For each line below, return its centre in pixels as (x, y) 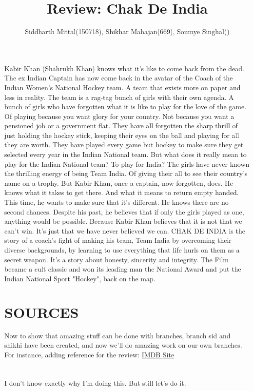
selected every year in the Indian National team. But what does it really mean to (126, 154)
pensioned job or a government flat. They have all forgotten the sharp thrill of (121, 126)
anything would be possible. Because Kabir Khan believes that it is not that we (123, 221)
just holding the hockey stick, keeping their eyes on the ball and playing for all (122, 135)
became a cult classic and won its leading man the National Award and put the (123, 269)
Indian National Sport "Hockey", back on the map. (80, 278)
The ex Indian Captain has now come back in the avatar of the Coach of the (119, 78)
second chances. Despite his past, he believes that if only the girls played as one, (124, 211)
